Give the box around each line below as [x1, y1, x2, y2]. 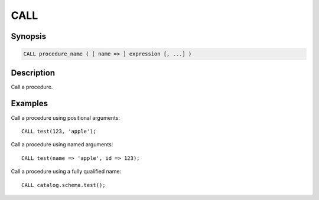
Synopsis [11, 31, 47, 41]
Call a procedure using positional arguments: [11, 114, 121, 121]
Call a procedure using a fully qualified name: [11, 168, 121, 175]
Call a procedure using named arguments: [11, 141, 113, 148]
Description [11, 68, 56, 78]
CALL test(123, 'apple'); [21, 127, 97, 135]
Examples [11, 99, 48, 109]
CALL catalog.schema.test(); [21, 182, 106, 188]
